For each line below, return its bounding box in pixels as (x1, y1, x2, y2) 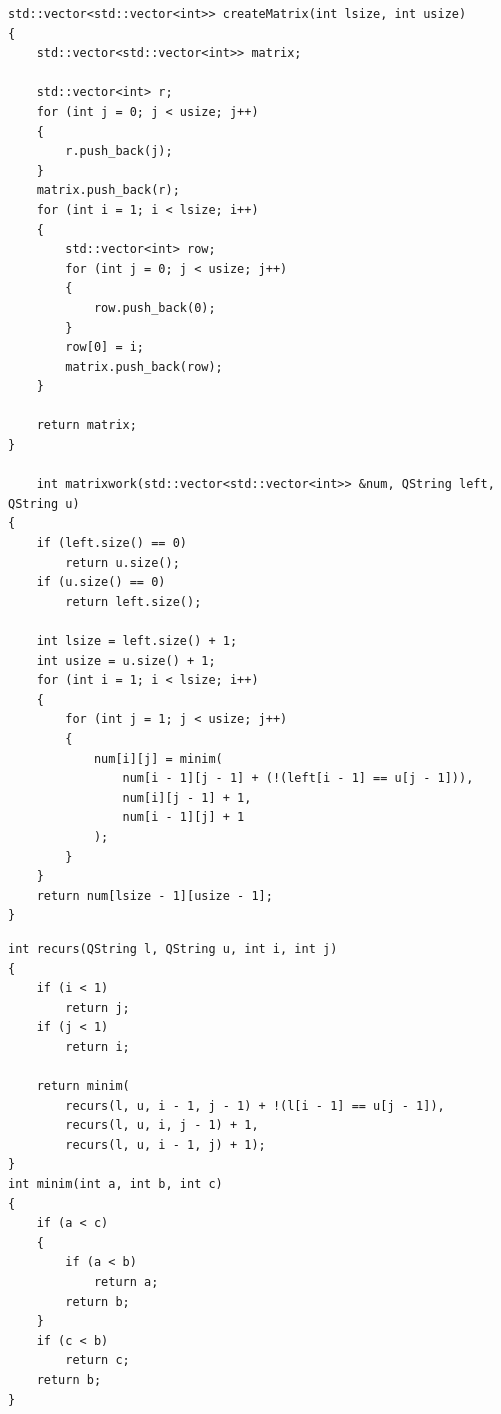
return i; (65, 1039, 130, 1054)
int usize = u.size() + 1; (36, 653, 216, 668)
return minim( (36, 1079, 130, 1094)
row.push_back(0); (93, 300, 216, 315)
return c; (65, 1353, 130, 1368)
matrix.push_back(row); (65, 359, 223, 374)
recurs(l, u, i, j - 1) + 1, (65, 1118, 259, 1133)
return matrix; (36, 418, 137, 433)
